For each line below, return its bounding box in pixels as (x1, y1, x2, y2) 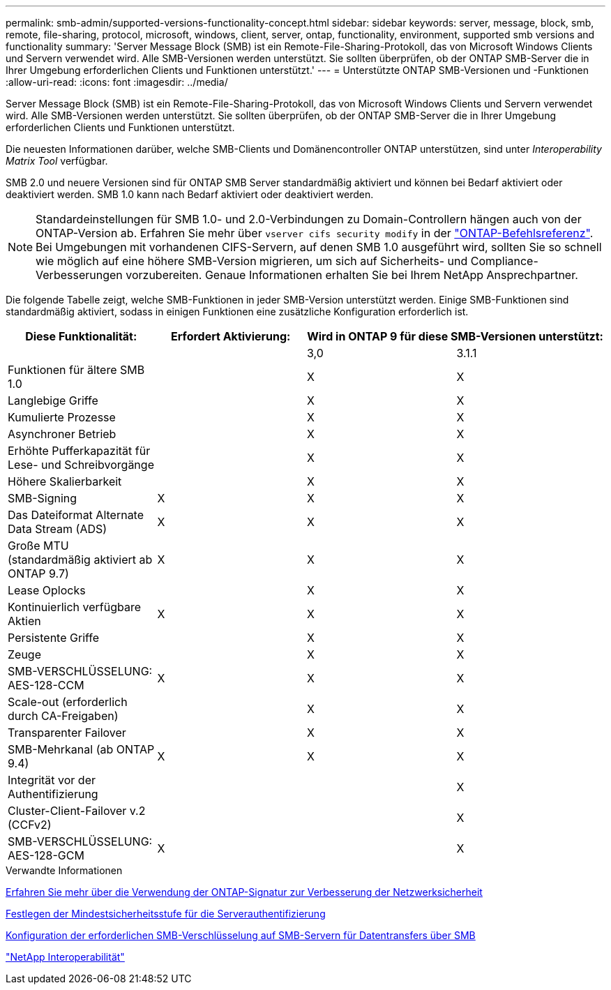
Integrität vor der (8, 773, 96, 787)
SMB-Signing (8, 491, 77, 505)
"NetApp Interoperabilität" (6, 951, 125, 963)
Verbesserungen (36, 268, 123, 282)
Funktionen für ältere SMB (8, 363, 145, 377)
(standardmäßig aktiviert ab (8, 553, 153, 567)
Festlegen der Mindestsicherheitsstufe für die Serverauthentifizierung (6, 908, 326, 920)
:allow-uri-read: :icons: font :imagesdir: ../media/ (6, 76, 228, 88)
